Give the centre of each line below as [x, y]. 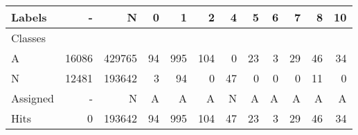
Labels [29, 17]
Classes [29, 38]
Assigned [33, 98]
